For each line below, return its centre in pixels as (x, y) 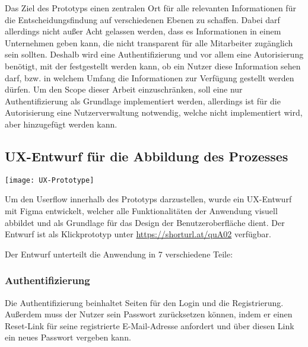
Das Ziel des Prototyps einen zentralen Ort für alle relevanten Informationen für (150, 8)
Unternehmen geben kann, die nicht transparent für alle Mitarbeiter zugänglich (149, 42)
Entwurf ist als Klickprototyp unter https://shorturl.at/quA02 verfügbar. (138, 234)
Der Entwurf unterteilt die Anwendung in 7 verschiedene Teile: (119, 254)
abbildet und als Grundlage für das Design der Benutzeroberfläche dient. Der (145, 222)
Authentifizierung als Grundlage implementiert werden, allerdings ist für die (143, 101)
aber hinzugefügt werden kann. (61, 124)
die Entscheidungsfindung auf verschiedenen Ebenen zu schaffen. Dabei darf (142, 19)
